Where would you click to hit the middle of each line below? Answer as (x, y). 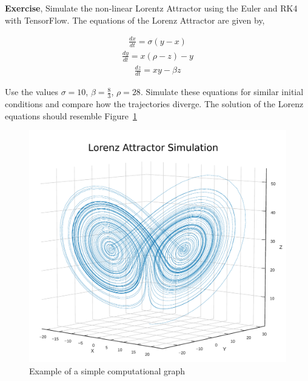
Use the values (32, 92)
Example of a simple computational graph (107, 370)
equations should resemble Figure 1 (71, 115)
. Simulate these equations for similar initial (222, 92)
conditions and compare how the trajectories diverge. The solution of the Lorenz (154, 103)
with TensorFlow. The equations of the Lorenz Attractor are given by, (135, 20)
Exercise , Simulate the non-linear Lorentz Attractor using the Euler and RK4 (151, 8)
